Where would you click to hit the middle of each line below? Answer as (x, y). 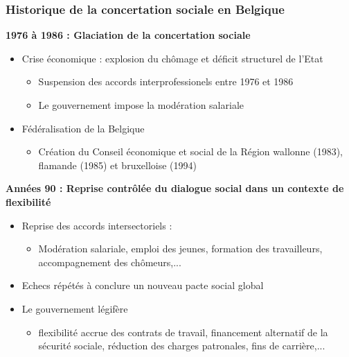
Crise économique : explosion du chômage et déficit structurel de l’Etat (172, 58)
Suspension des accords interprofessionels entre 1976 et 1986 (166, 81)
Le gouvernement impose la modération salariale (141, 105)
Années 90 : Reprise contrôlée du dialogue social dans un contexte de (175, 188)
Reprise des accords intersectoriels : (97, 225)
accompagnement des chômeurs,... (110, 262)
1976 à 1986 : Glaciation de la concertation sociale (128, 35)
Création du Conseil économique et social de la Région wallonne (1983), (191, 151)
